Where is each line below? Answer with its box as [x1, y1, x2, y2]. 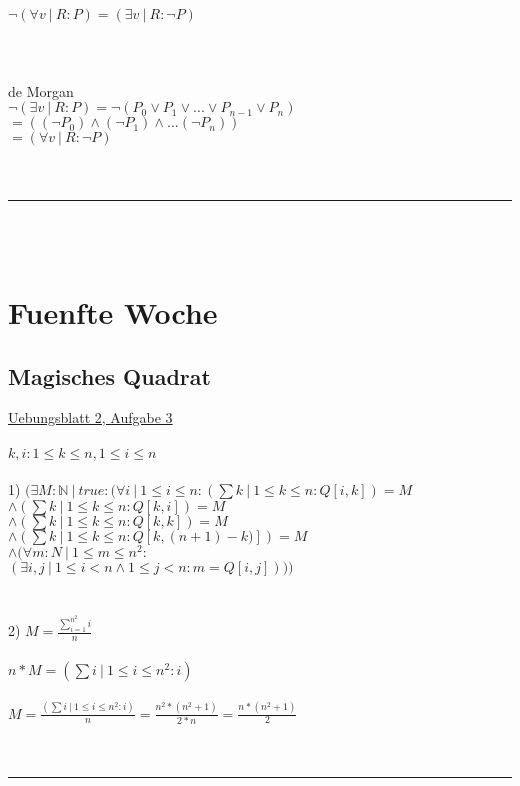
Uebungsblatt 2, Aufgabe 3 [8, 407, 173, 428]
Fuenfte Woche [8, 291, 218, 332]
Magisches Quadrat [8, 360, 211, 391]
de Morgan [8, 80, 74, 101]
